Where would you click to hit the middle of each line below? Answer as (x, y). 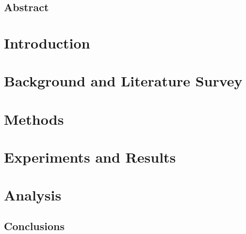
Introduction (47, 42)
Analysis (33, 195)
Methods (34, 119)
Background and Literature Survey (123, 81)
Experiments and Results (90, 157)
